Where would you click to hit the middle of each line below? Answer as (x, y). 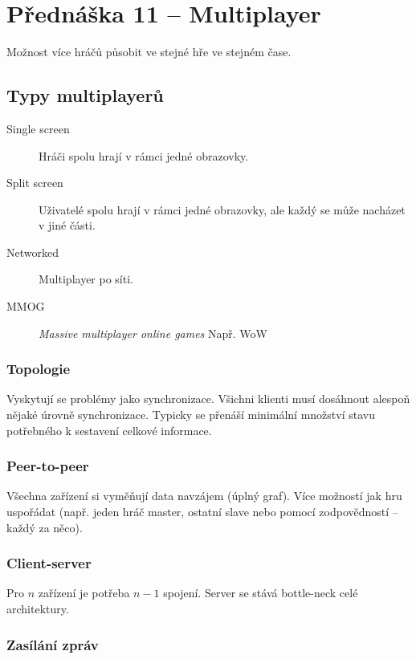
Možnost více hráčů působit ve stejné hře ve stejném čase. (149, 52)
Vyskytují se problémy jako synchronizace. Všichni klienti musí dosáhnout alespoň (208, 399)
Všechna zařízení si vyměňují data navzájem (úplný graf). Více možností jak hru (204, 496)
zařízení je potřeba (84, 593)
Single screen (38, 128)
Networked (33, 252)
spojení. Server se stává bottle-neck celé (261, 593)
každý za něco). (45, 527)
